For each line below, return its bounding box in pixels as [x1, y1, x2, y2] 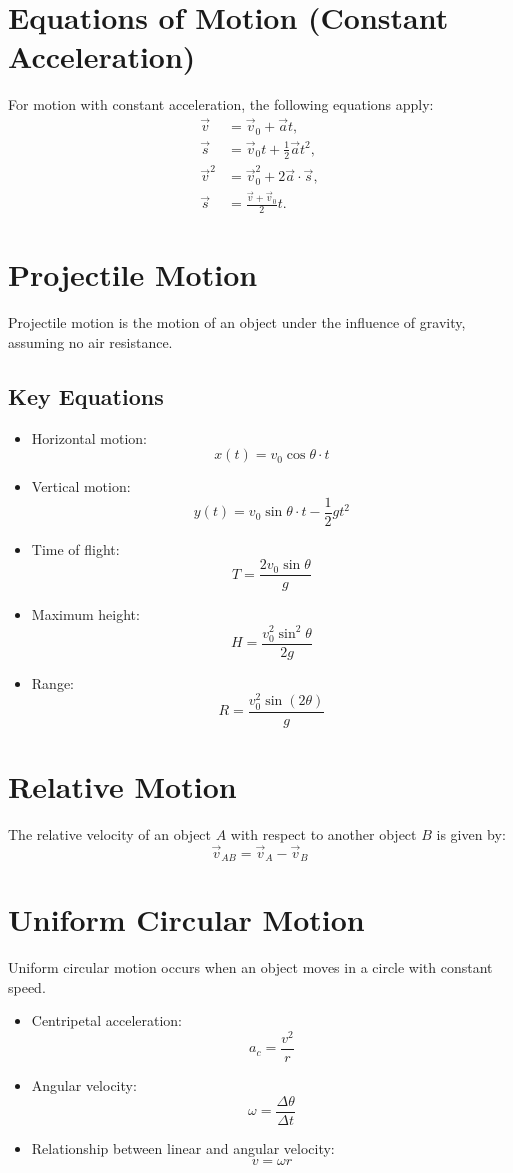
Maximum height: [31, 604, 140, 625]
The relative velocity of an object [8, 823, 212, 844]
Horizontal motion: [31, 427, 147, 448]
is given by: [436, 823, 506, 844]
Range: [31, 672, 74, 693]
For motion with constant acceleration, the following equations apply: [8, 94, 434, 115]
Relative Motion [8, 765, 237, 806]
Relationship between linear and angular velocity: [31, 1137, 335, 1158]
